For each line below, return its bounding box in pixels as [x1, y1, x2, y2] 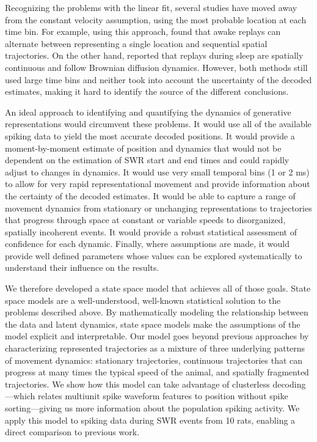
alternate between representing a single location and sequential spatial [5, 37, 268, 50]
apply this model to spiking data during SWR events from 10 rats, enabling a [5, 413, 296, 426]
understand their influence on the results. [5, 261, 159, 274]
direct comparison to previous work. [5, 425, 140, 438]
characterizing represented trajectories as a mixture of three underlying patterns [5, 342, 305, 355]
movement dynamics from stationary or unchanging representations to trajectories [5, 201, 312, 214]
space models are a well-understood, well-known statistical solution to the [5, 293, 281, 306]
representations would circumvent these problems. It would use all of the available [5, 117, 312, 130]
